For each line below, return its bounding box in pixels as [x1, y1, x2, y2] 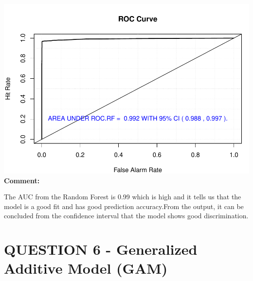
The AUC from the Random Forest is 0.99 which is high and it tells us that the [4, 192, 241, 202]
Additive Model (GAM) [4, 258, 168, 278]
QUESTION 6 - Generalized [4, 239, 198, 259]
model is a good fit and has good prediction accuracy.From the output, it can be [4, 201, 244, 211]
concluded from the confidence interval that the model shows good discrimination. [4, 211, 249, 221]
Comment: [4, 175, 40, 185]
